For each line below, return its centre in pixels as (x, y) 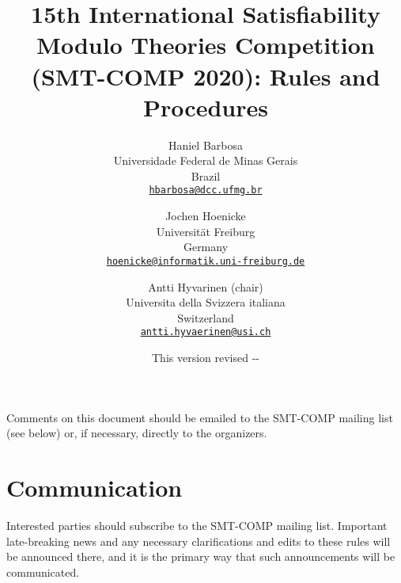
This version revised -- (205, 357)
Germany (206, 247)
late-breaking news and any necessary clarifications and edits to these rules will (199, 541)
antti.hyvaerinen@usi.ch (206, 332)
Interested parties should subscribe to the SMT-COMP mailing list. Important (197, 525)
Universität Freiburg (206, 231)
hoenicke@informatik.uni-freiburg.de (206, 261)
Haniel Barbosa (206, 145)
